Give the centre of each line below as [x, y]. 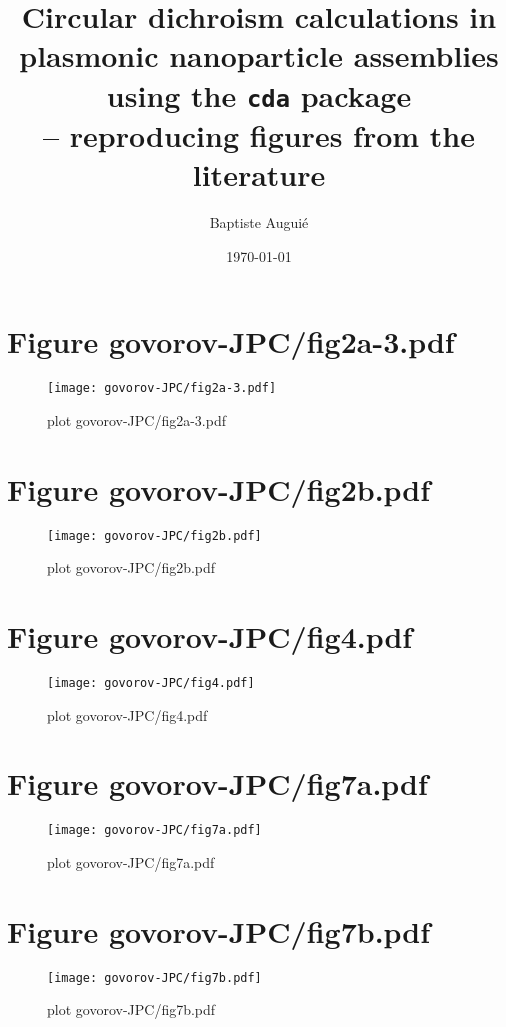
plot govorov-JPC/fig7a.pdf [131, 861]
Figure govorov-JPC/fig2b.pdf [219, 488]
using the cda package [259, 94]
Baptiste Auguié [259, 222]
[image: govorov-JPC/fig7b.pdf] [154, 977]
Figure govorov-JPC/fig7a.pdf [217, 783]
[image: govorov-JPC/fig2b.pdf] [154, 535]
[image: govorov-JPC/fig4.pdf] [151, 682]
